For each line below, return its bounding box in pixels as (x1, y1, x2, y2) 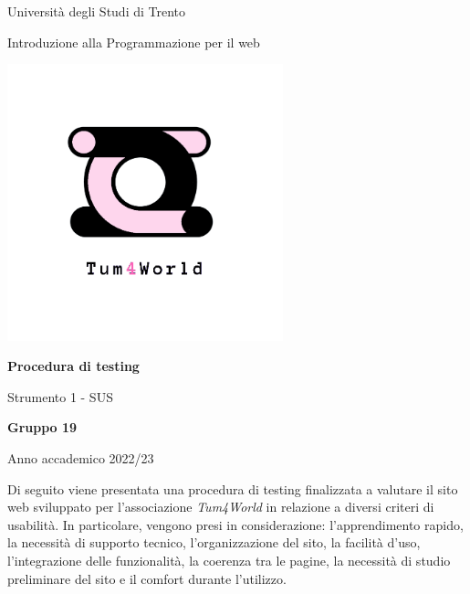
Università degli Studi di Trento (7, 2, 186, 20)
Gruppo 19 (7, 418, 78, 437)
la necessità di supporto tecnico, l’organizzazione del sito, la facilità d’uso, (7, 533, 421, 552)
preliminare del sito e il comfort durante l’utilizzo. (7, 568, 287, 588)
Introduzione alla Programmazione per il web (7, 32, 260, 51)
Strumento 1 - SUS (7, 387, 113, 406)
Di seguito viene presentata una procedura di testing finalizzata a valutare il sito (7, 479, 458, 498)
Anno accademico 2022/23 (7, 448, 154, 467)
